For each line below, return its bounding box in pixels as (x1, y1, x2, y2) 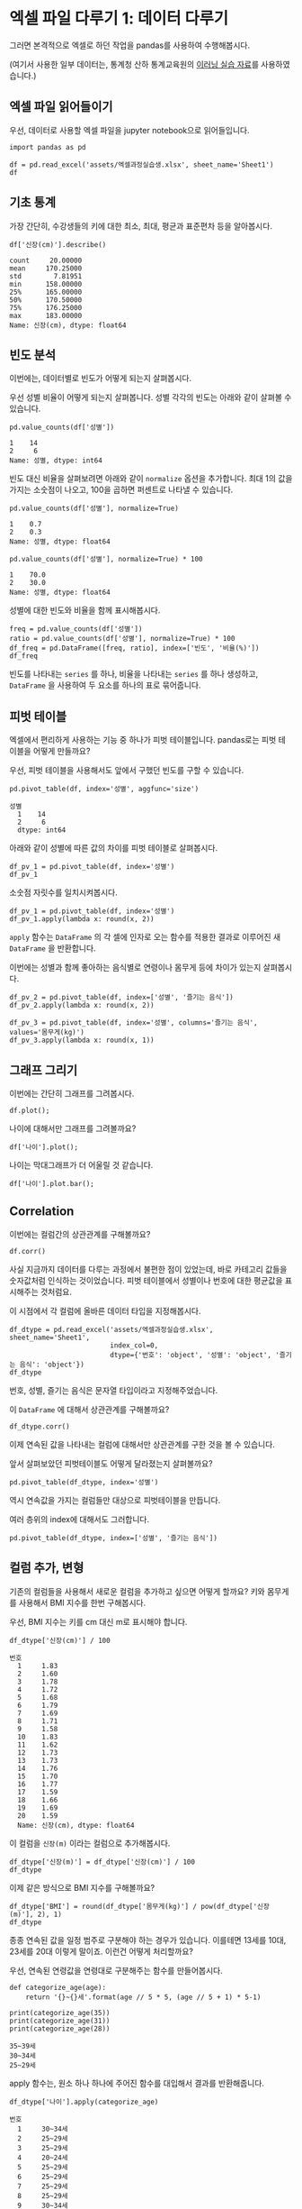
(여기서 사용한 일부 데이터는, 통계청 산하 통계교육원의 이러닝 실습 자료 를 (9, 59, 259, 69)
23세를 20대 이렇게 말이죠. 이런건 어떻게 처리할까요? (9, 1946, 193, 1957)
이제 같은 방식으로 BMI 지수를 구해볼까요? (9, 1882, 155, 1893)
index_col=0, (109, 1340, 159, 1350)
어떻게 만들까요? (32, 745, 91, 757)
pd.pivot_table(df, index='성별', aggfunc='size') (9, 785, 200, 794)
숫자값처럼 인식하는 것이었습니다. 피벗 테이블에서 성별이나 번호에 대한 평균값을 (9, 1274, 283, 1285)
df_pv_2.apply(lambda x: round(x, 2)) (9, 1001, 155, 1010)
